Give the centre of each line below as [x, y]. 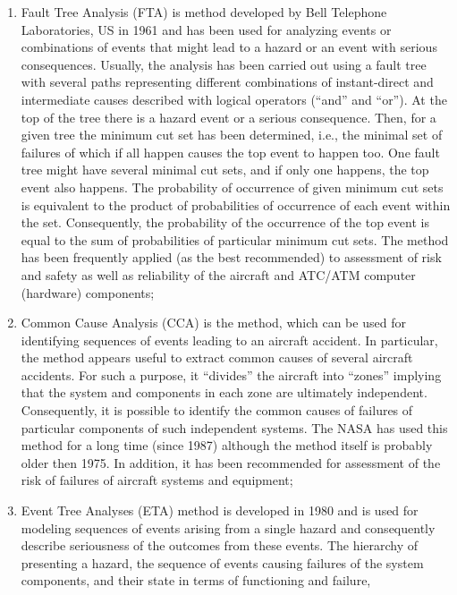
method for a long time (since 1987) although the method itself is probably [227, 445]
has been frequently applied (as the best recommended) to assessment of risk [231, 257]
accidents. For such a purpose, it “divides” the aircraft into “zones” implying [231, 374]
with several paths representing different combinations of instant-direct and [227, 82]
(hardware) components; [88, 292]
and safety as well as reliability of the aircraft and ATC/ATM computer [218, 274]
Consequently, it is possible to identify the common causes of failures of [217, 410]
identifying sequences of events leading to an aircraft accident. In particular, [229, 340]
